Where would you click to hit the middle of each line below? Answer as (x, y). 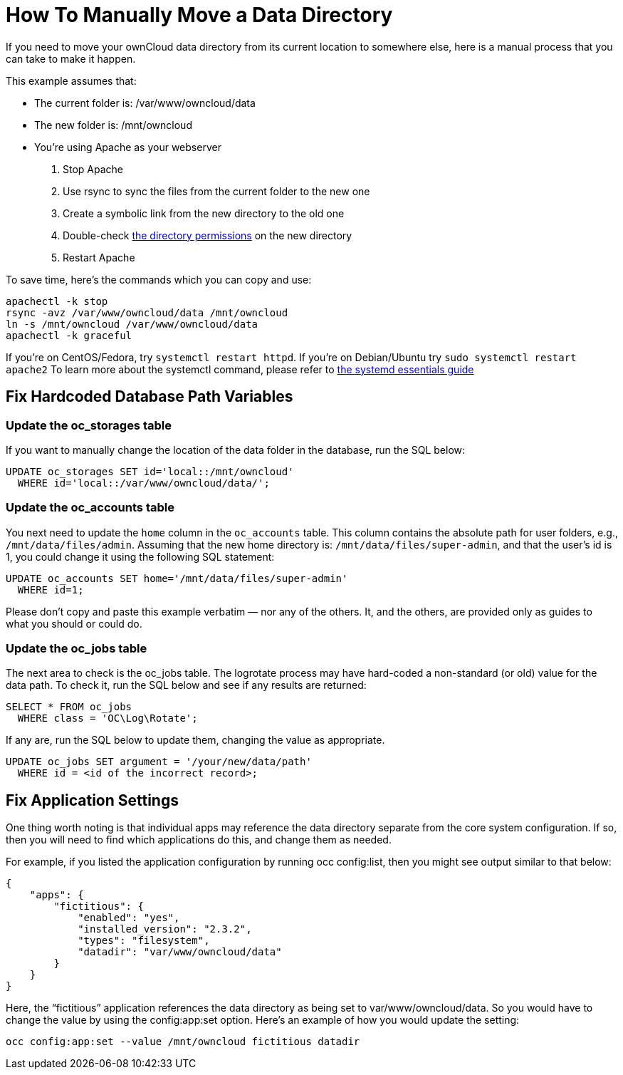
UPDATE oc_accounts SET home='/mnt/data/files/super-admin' (177, 578)
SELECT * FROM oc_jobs (69, 707)
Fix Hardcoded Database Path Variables (150, 397)
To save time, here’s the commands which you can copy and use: (159, 279)
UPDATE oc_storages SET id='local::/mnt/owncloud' (150, 471)
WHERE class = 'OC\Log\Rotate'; (108, 718)
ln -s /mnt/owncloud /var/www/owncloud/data (132, 324)
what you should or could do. (74, 623)
